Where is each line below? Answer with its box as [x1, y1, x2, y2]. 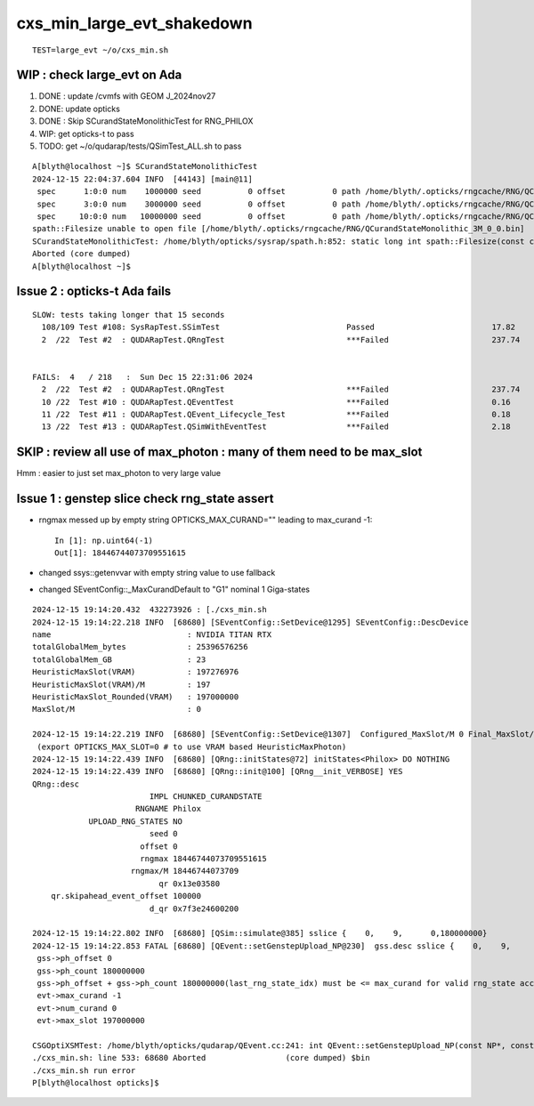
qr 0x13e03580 [158, 878, 221, 889]
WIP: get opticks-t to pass [38, 128, 134, 139]
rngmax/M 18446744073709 [130, 866, 239, 876]
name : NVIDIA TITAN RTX [32, 630, 271, 640]
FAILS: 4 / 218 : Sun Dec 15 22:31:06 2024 [32, 372, 254, 382]
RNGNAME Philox [134, 803, 202, 814]
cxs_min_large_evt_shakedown [16, 13, 253, 33]
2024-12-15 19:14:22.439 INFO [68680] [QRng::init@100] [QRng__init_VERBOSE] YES [32, 766, 403, 777]
